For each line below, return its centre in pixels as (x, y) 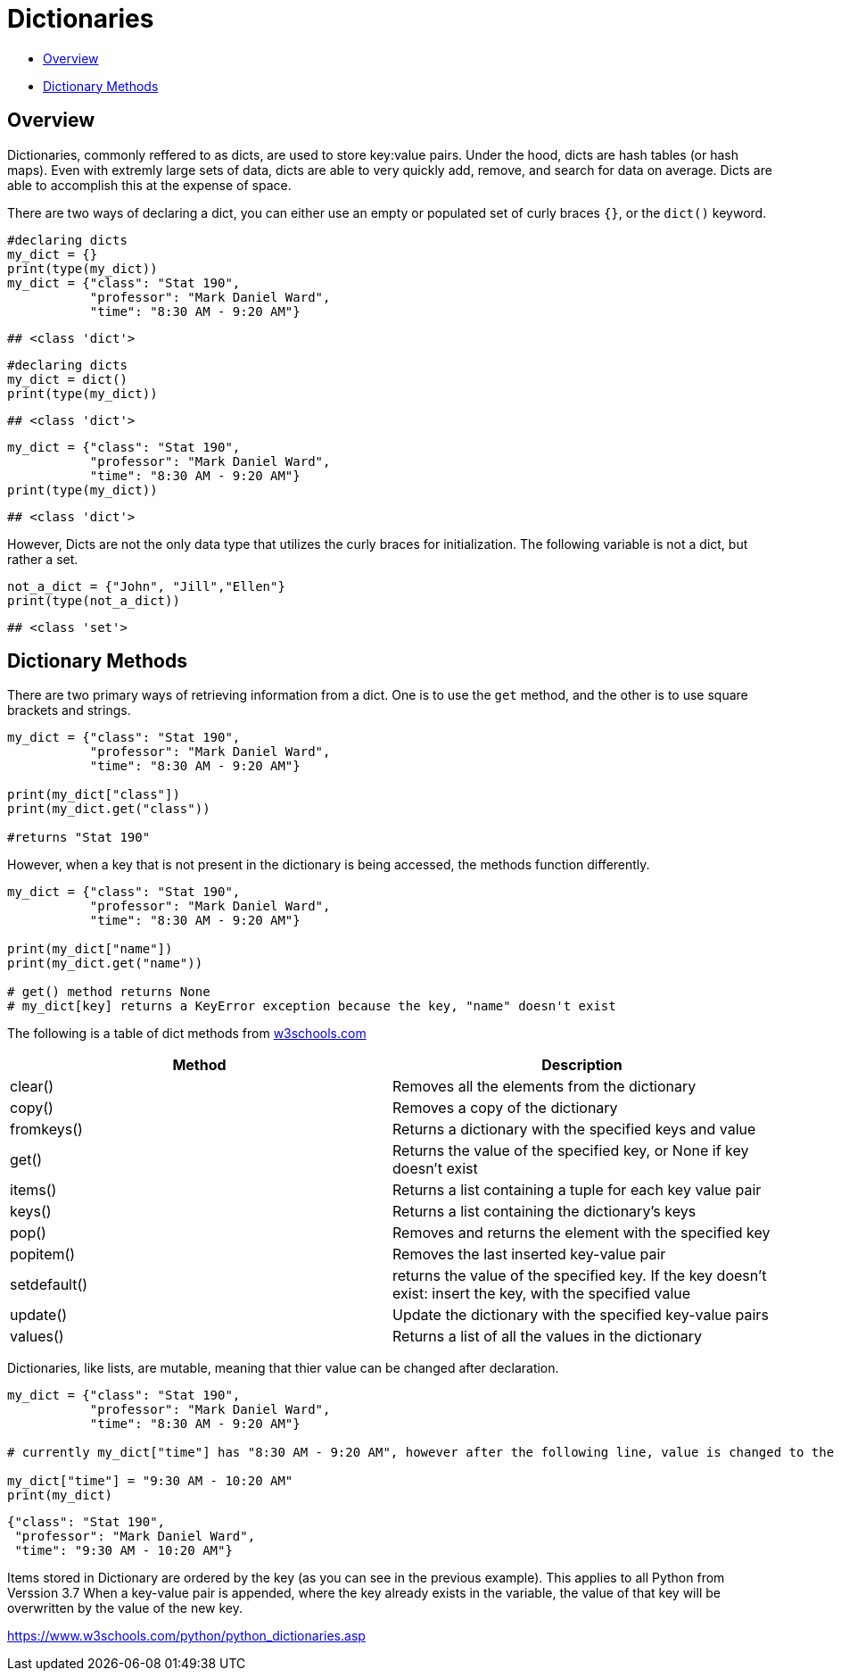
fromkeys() (46, 1130)
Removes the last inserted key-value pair (529, 1254)
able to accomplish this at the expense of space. (149, 185)
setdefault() (49, 1285)
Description (582, 1065)
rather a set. (43, 559)
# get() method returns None (109, 992)
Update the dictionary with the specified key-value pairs (581, 1315)
